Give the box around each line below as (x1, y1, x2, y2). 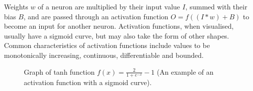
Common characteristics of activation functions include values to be (4, 40, 210, 50)
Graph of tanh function (24, 66, 95, 77)
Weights (4, 1, 28, 11)
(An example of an (157, 66, 214, 77)
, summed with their (185, 1, 248, 11)
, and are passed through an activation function (23, 11, 169, 21)
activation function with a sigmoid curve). (24, 77, 152, 88)
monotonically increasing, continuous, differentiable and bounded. (4, 49, 204, 60)
